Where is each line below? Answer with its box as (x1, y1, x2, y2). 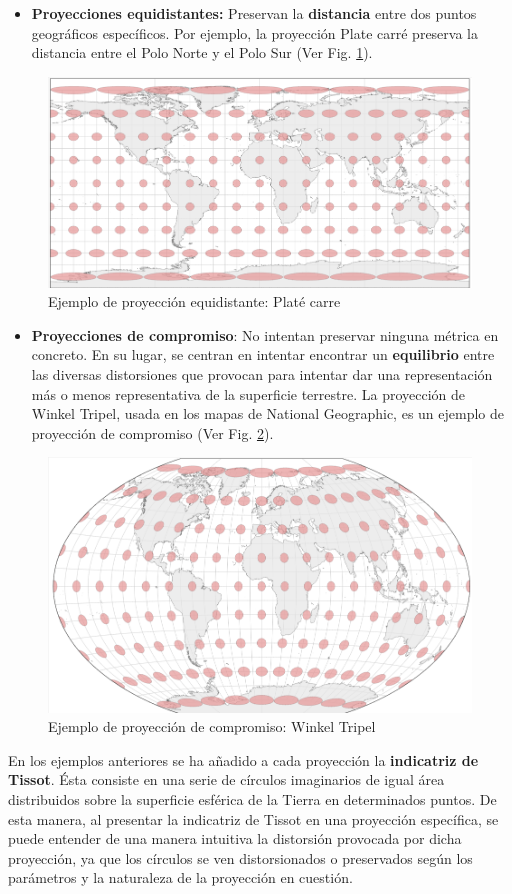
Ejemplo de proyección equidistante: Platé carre (48, 291, 341, 312)
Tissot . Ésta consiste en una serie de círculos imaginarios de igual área (8, 769, 445, 790)
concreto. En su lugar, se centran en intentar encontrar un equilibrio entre (31, 344, 495, 365)
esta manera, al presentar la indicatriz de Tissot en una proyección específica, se (8, 808, 499, 829)
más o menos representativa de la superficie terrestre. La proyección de (31, 383, 466, 404)
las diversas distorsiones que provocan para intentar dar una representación (31, 364, 493, 385)
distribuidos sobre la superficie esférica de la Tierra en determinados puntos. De (8, 788, 497, 809)
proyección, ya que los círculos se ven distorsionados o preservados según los (8, 847, 473, 868)
